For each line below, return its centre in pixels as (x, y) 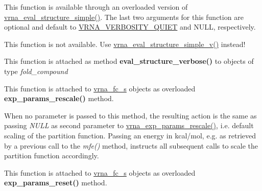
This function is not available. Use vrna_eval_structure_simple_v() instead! (125, 44)
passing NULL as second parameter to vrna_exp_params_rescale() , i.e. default (129, 125)
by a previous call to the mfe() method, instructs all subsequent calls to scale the (131, 145)
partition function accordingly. (52, 156)
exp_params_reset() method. (56, 183)
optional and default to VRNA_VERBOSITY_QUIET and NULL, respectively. (130, 27)
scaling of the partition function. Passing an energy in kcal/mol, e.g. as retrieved (130, 135)
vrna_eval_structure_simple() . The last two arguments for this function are (124, 17)
